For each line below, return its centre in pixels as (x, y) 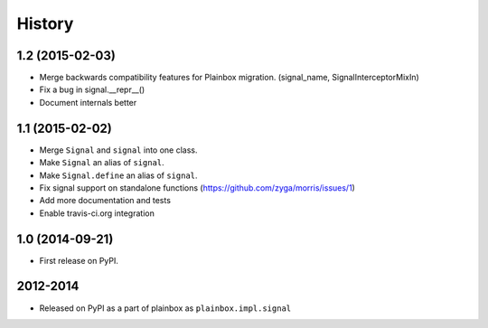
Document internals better (88, 102)
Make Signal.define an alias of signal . (118, 175)
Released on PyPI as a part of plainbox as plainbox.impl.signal (165, 308)
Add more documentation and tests (105, 201)
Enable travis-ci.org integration (97, 213)
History (45, 23)
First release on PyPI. (79, 260)
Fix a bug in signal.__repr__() (92, 89)
